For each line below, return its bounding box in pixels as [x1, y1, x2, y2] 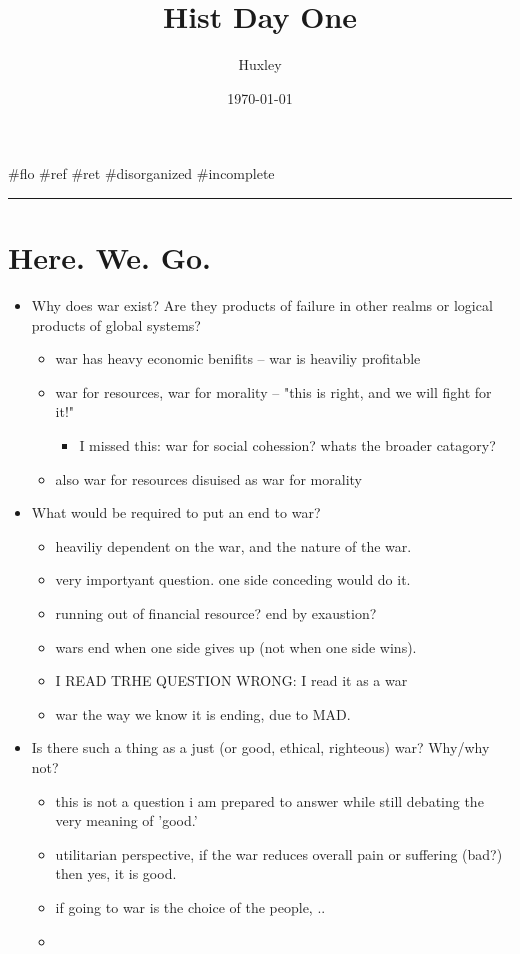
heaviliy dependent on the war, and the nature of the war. [55, 535, 412, 556]
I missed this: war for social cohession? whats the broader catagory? [79, 435, 496, 455]
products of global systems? [31, 314, 201, 335]
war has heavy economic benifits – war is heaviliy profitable [55, 348, 421, 369]
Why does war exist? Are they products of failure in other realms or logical [31, 295, 493, 316]
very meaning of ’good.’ [55, 810, 198, 831]
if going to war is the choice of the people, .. [55, 896, 326, 917]
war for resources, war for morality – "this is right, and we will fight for [55, 381, 492, 402]
